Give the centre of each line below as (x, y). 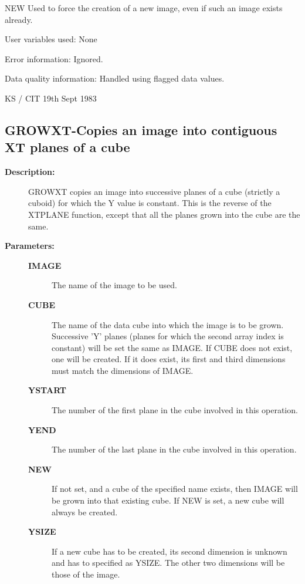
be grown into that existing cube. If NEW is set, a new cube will (168, 500)
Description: (30, 172)
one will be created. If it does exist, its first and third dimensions (169, 359)
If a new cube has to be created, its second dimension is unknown (170, 551)
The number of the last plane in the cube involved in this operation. (174, 449)
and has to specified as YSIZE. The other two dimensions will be (168, 563)
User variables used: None (51, 39)
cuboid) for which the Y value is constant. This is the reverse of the (150, 203)
